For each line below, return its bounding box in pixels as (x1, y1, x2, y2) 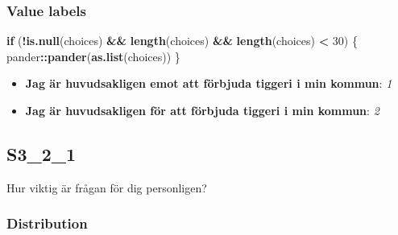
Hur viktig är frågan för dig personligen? (6, 179, 207, 196)
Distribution (6, 213, 88, 233)
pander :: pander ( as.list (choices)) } (6, 47, 180, 64)
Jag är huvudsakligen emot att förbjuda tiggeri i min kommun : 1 (25, 75, 392, 92)
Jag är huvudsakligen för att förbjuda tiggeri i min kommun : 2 (25, 102, 379, 118)
